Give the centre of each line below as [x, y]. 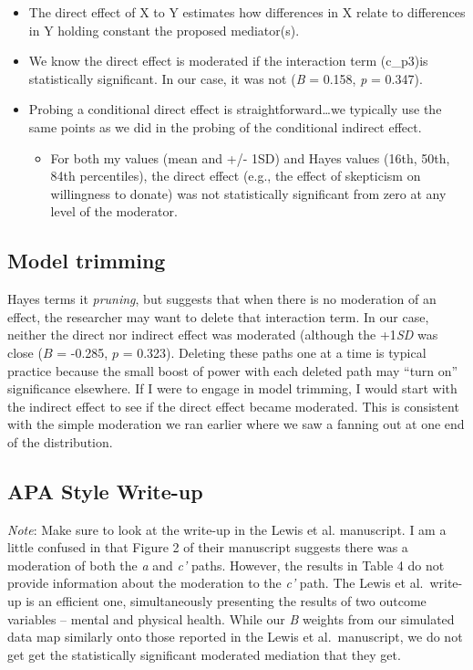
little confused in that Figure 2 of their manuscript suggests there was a [208, 547]
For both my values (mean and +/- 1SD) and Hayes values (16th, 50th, [250, 157]
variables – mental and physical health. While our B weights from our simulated [231, 618]
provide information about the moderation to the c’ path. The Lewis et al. [216, 583]
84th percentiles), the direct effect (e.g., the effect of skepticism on [236, 176]
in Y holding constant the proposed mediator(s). [164, 30]
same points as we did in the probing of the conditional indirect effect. [225, 126]
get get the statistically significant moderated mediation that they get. [204, 654]
